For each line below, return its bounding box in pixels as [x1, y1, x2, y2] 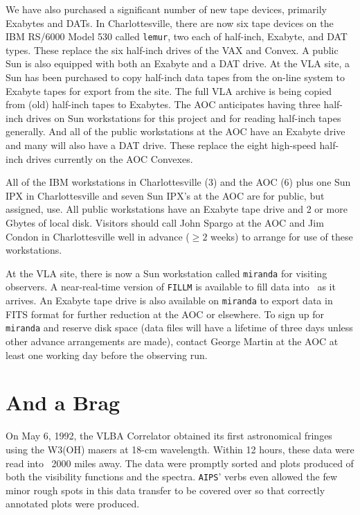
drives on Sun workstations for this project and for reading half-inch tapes [26, 110, 341, 125]
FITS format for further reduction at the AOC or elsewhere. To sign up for [6, 306, 324, 321]
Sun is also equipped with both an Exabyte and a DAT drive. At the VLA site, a [6, 56, 350, 71]
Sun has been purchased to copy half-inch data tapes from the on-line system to [6, 70, 345, 85]
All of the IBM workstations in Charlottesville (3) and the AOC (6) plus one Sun [6, 175, 351, 189]
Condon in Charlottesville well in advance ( [6, 229, 190, 243]
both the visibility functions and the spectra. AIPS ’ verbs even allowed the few [6, 469, 337, 484]
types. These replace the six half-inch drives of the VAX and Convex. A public [6, 42, 339, 57]
